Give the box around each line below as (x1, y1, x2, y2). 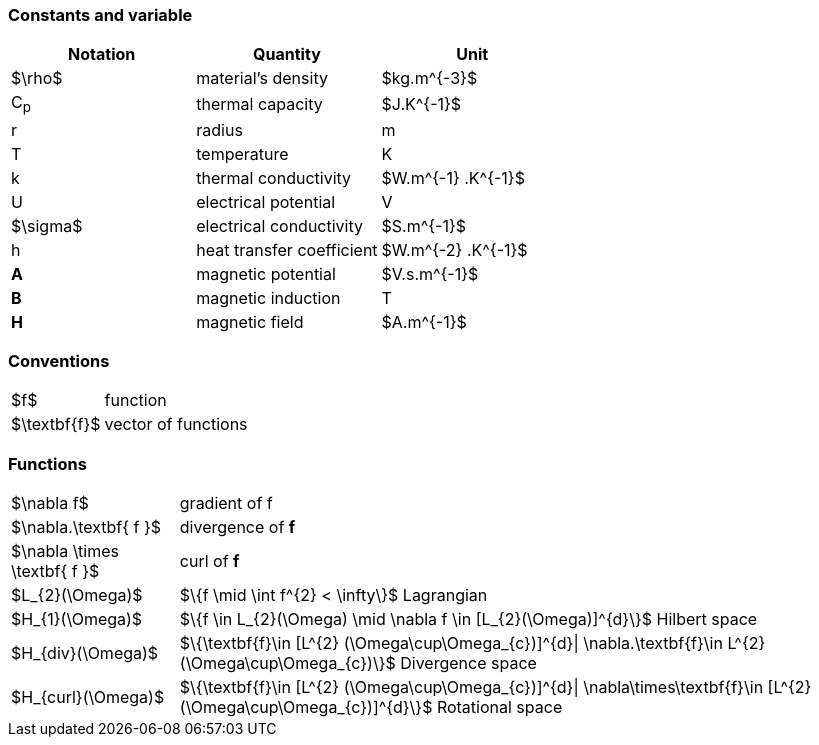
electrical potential (196, 191, 336, 212)
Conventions (8, 350, 110, 371)
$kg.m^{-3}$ (381, 68, 478, 89)
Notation (68, 44, 136, 65)
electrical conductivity (196, 215, 363, 236)
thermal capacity (196, 93, 323, 114)
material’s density (196, 68, 328, 89)
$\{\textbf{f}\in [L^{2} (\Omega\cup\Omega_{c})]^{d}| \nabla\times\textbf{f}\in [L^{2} (179, 677, 812, 698)
